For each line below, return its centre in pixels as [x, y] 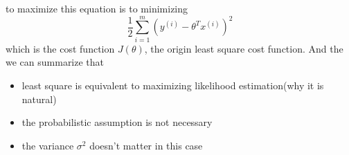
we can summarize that [55, 62]
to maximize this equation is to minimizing [97, 8]
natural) [39, 99]
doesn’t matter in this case [146, 145]
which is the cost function [60, 48]
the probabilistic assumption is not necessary [117, 122]
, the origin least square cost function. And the [244, 48]
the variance [48, 145]
